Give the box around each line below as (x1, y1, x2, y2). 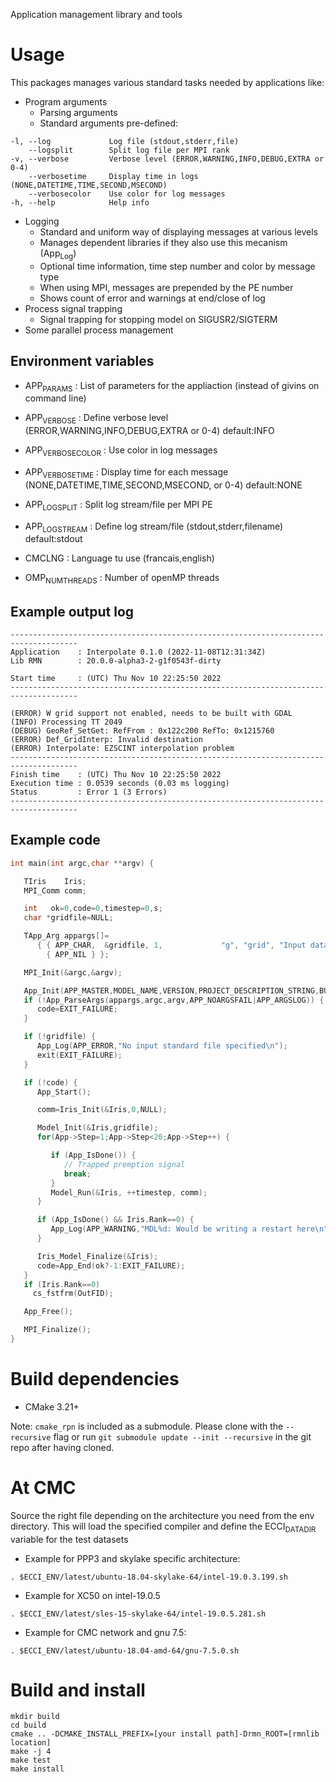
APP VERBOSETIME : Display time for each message (24, 465, 229, 480)
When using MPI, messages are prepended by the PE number (39, 281, 294, 293)
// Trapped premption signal (63, 1159, 186, 1169)
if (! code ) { (23, 1077, 78, 1088)
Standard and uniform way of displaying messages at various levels (39, 225, 319, 238)
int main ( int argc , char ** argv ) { (10, 858, 155, 868)
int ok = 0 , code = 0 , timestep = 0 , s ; (23, 904, 163, 914)
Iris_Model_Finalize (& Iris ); (36, 1251, 159, 1261)
